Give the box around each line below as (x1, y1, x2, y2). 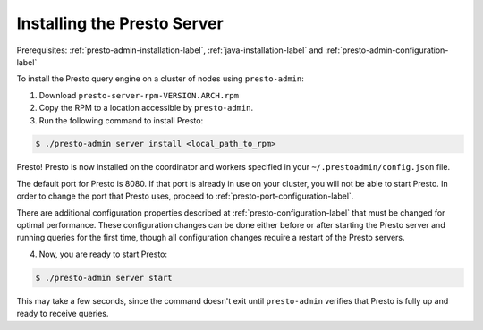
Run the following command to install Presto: (38, 114, 204, 125)
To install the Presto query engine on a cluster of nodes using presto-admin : (16, 73, 304, 84)
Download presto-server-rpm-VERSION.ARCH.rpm (38, 89, 239, 100)
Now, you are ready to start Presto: (38, 249, 168, 259)
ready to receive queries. (16, 309, 109, 319)
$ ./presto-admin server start (35, 273, 174, 283)
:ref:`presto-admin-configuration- (325, 45, 449, 55)
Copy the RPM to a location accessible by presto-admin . (38, 103, 254, 114)
